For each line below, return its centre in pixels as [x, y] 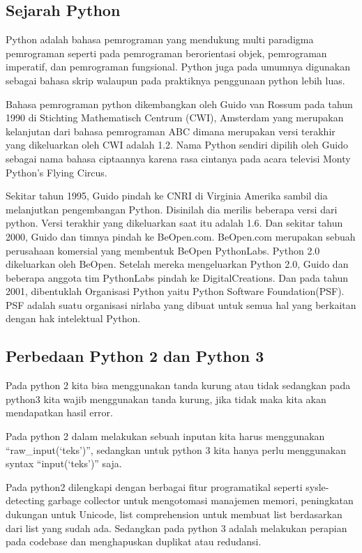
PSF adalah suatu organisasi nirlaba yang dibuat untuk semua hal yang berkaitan [181, 304]
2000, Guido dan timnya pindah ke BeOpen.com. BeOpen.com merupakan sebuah [181, 236]
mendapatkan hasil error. [59, 412]
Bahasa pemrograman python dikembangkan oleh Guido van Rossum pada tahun [179, 104]
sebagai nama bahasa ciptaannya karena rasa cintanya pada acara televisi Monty [178, 158]
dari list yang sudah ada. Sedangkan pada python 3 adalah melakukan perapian [176, 528]
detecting [25, 500]
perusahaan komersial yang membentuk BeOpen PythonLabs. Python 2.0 [163, 250]
